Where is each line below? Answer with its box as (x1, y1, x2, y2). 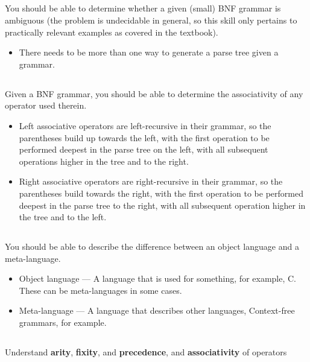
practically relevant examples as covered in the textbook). (5, 25, 218, 38)
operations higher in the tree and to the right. (19, 154, 189, 167)
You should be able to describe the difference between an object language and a (5, 240, 299, 253)
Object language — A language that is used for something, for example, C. (19, 272, 296, 285)
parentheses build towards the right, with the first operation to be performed (19, 186, 303, 199)
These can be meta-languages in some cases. (19, 284, 182, 296)
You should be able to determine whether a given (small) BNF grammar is (5, 2, 281, 14)
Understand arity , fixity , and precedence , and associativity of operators (5, 346, 287, 358)
